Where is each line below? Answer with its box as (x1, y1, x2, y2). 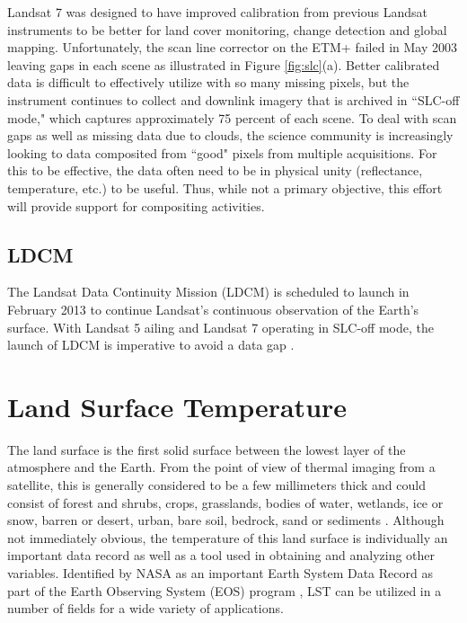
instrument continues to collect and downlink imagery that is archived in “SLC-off (7, 90, 460, 109)
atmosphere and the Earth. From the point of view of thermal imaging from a (7, 458, 436, 476)
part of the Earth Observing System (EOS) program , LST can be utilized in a (7, 581, 442, 600)
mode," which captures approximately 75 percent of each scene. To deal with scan (7, 108, 457, 127)
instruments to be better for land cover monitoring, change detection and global (7, 20, 447, 39)
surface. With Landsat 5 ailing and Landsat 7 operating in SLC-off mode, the (7, 317, 434, 336)
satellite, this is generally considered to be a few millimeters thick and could (7, 476, 426, 494)
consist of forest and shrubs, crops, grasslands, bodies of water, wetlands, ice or (7, 493, 444, 512)
